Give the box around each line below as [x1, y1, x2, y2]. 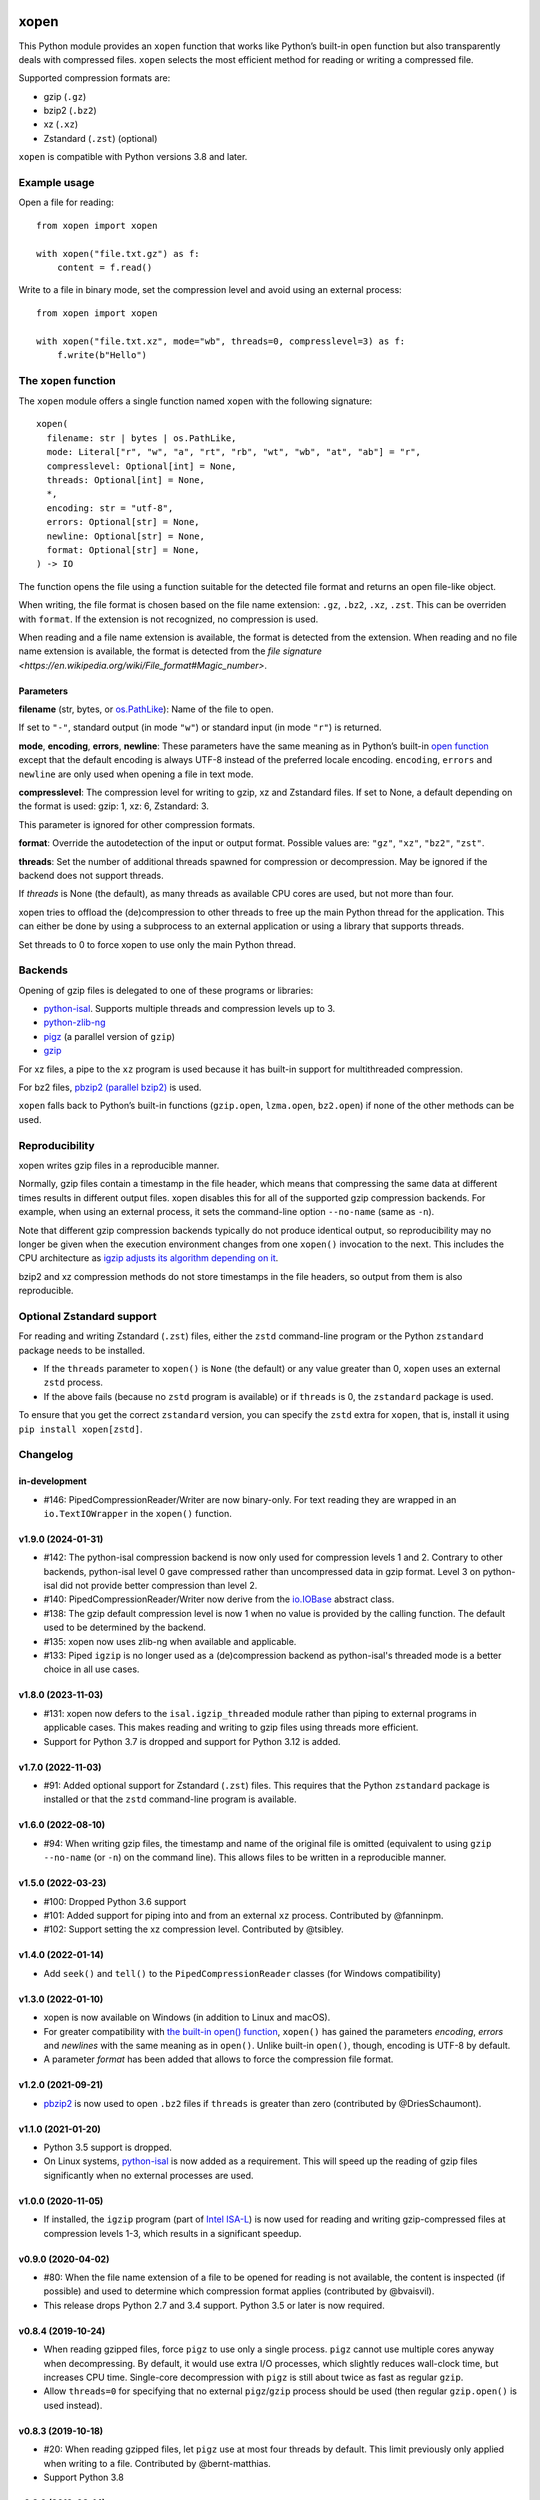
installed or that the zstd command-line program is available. [43, 1793, 297, 1805]
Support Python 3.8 [43, 2471, 124, 2483]
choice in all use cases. [43, 1663, 140, 1675]
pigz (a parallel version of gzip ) [43, 1030, 175, 1042]
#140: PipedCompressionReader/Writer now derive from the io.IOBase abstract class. [43, 1593, 395, 1605]
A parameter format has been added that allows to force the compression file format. [43, 2053, 394, 2065]
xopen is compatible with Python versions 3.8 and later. [18, 151, 248, 163]
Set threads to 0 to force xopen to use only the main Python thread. [18, 938, 297, 950]
